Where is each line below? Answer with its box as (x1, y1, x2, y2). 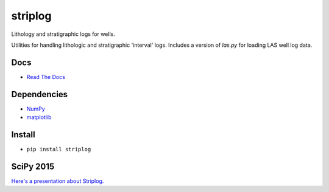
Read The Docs (26, 73, 65, 80)
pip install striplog (26, 146, 91, 153)
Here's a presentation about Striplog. (11, 177, 104, 185)
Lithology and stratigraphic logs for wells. (11, 30, 115, 38)
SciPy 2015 (11, 161, 55, 171)
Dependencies (11, 89, 68, 100)
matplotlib (26, 114, 52, 121)
